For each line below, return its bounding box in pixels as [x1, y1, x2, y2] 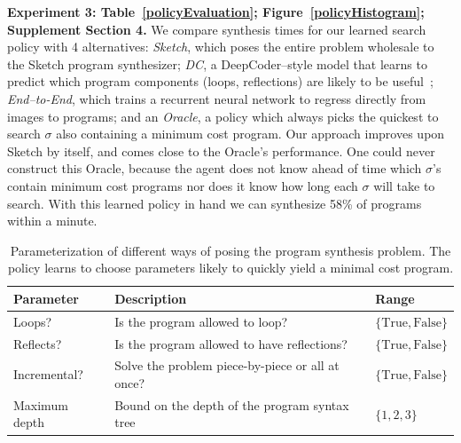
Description [114, 289, 187, 307]
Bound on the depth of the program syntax [114, 395, 349, 414]
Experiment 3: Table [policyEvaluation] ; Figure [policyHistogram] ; [7, 3, 425, 20]
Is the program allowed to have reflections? [114, 334, 348, 352]
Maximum [13, 395, 68, 414]
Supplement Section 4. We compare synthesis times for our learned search [7, 20, 426, 38]
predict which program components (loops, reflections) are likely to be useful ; [7, 72, 434, 91]
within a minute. [7, 211, 98, 230]
